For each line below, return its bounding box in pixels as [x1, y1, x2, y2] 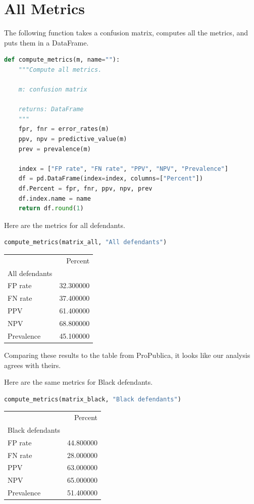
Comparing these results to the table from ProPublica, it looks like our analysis [4, 349, 250, 360]
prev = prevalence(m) [18, 145, 91, 153]
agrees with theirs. [4, 359, 61, 370]
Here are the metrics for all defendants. [4, 219, 125, 230]
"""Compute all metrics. [18, 66, 102, 73]
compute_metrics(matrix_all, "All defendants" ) [4, 239, 167, 246]
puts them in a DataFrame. [4, 37, 89, 48]
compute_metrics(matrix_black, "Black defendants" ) [4, 395, 181, 403]
